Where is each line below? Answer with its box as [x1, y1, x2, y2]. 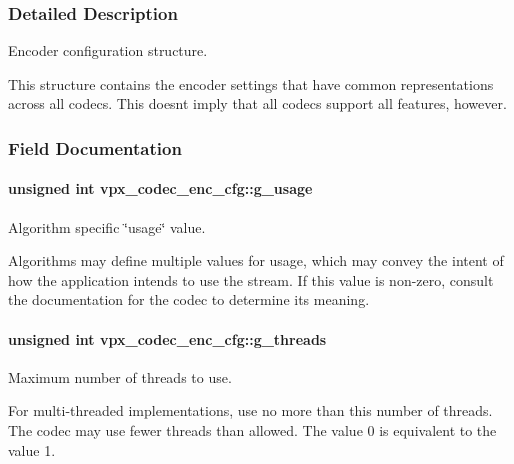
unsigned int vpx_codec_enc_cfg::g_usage [8, 178, 313, 199]
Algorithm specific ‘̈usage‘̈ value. [8, 216, 206, 237]
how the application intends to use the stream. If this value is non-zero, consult [8, 269, 494, 290]
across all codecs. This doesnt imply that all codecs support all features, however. [8, 93, 507, 114]
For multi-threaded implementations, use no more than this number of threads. [8, 400, 493, 421]
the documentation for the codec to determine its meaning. [8, 289, 370, 310]
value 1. [8, 439, 56, 460]
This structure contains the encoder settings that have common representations [8, 73, 494, 94]
